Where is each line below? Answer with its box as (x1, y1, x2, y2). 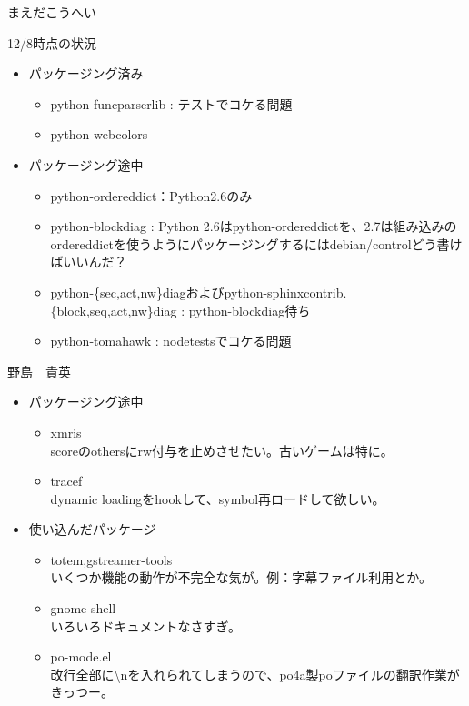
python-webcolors (50, 125, 148, 144)
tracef (50, 471, 83, 490)
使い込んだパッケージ (28, 519, 156, 539)
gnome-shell (50, 599, 116, 618)
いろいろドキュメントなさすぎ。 (50, 616, 241, 635)
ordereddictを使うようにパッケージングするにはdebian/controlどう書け (50, 234, 463, 253)
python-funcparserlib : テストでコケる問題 (50, 94, 293, 113)
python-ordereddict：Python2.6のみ (50, 186, 253, 205)
